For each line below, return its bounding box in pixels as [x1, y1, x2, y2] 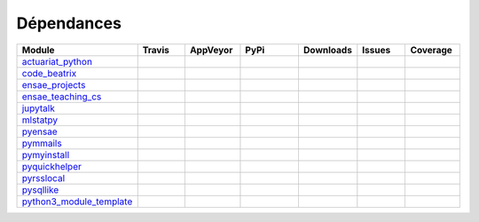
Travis [142, 44, 170, 56]
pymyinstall [21, 148, 70, 161]
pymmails [21, 137, 62, 149]
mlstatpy [21, 114, 59, 126]
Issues [362, 44, 391, 56]
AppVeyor [189, 44, 233, 56]
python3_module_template [21, 195, 133, 208]
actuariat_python [21, 55, 93, 67]
